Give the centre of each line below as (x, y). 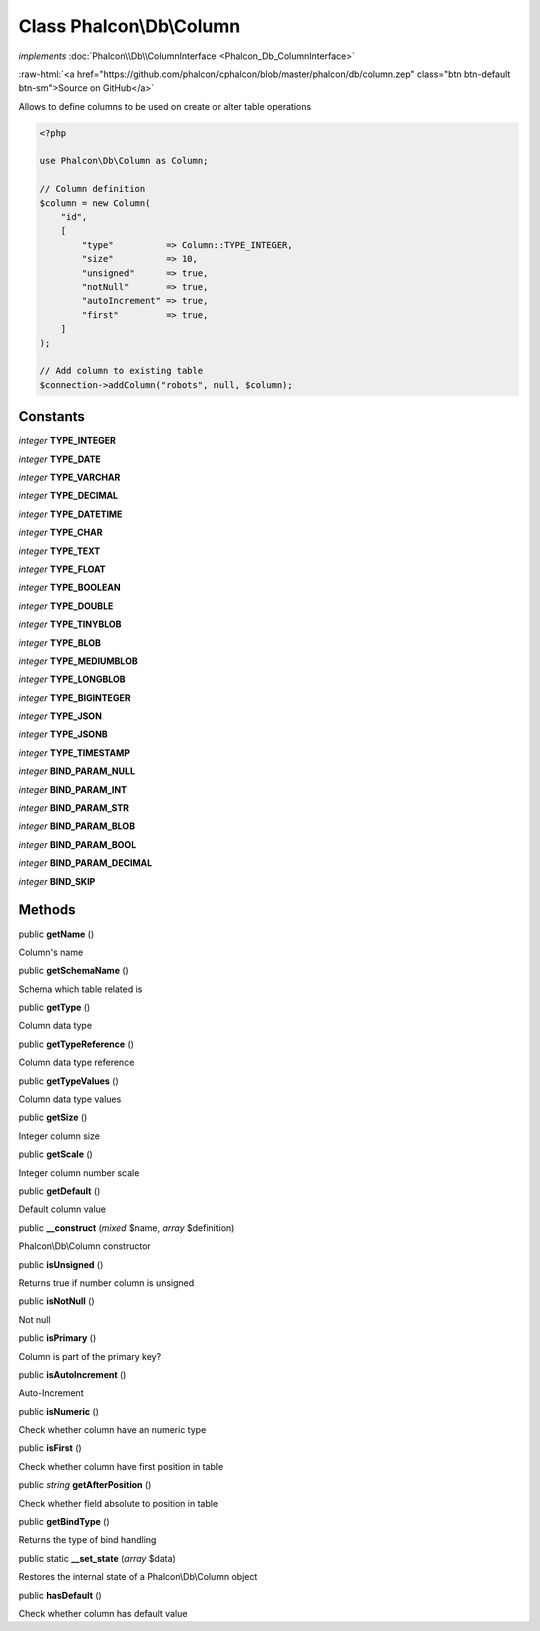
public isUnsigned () (61, 1264)
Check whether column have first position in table (121, 1466)
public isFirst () (50, 1448)
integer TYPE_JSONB (63, 734)
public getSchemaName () (73, 971)
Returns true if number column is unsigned (106, 1282)
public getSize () (53, 1117)
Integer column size (59, 1136)
